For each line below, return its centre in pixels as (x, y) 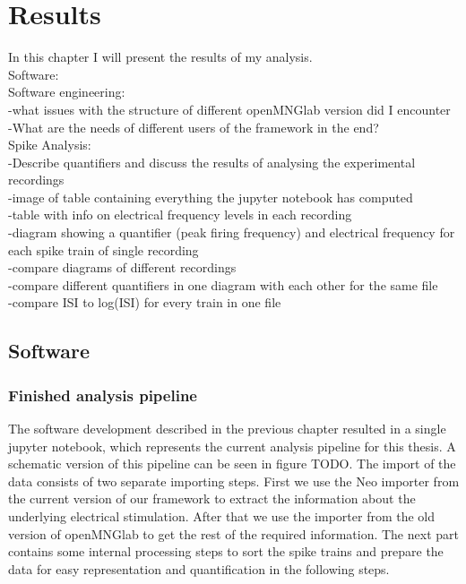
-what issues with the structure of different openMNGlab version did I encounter (229, 109)
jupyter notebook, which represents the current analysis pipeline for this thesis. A (232, 446)
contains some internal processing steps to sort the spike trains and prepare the (226, 551)
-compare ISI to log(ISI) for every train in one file (145, 302)
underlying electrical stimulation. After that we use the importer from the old (222, 516)
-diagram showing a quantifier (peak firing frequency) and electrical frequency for (232, 232)
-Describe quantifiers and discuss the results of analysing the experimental (212, 162)
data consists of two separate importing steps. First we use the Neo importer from (234, 481)
